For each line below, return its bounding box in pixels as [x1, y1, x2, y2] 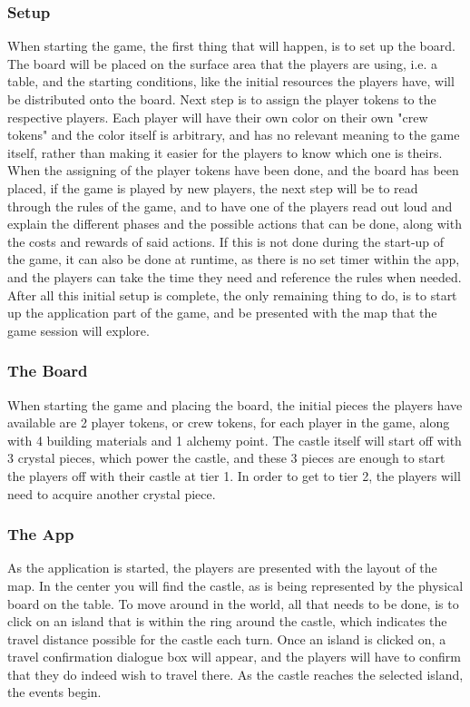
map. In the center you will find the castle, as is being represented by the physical [7, 575, 464, 594]
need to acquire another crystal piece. [7, 484, 216, 503]
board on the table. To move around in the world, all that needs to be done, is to [7, 594, 459, 613]
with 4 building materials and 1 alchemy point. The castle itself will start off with [7, 430, 462, 449]
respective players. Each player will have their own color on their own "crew [7, 107, 428, 126]
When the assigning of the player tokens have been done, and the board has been [7, 161, 459, 180]
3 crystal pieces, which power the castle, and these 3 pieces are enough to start [7, 448, 446, 467]
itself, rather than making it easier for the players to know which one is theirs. [7, 142, 443, 162]
